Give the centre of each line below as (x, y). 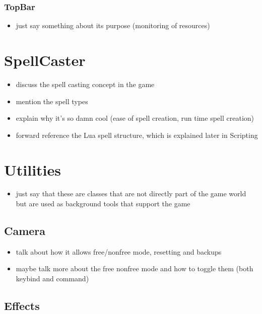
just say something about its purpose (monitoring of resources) (113, 25)
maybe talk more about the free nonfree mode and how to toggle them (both (135, 268)
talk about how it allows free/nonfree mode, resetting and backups (119, 251)
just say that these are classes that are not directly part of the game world (131, 193)
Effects (22, 305)
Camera (25, 231)
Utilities (33, 169)
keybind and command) (52, 279)
